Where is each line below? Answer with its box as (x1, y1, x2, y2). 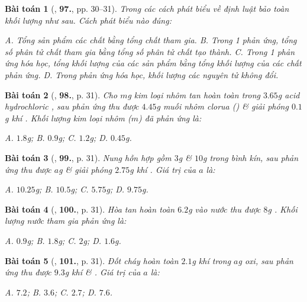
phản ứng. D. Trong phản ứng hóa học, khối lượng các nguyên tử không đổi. (5, 68, 279, 81)
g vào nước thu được (188, 203, 261, 215)
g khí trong (192, 254, 231, 266)
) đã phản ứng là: (138, 111, 202, 124)
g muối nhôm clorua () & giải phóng (156, 100, 289, 113)
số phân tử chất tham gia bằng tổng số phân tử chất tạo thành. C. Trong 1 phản (5, 45, 295, 57)
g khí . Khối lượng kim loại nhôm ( (5, 111, 131, 124)
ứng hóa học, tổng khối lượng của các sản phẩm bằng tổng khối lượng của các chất (5, 57, 302, 69)
